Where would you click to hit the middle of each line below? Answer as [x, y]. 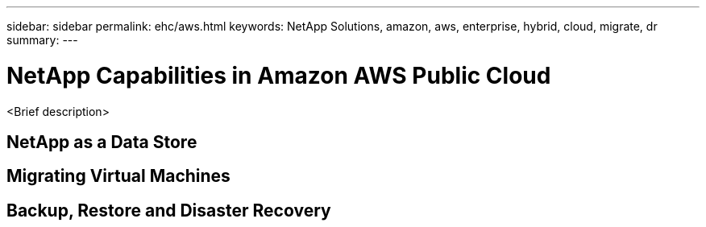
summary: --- [42, 40]
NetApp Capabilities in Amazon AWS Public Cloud [279, 75]
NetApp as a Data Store [102, 142]
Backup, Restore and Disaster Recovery [169, 210]
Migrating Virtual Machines [118, 176]
